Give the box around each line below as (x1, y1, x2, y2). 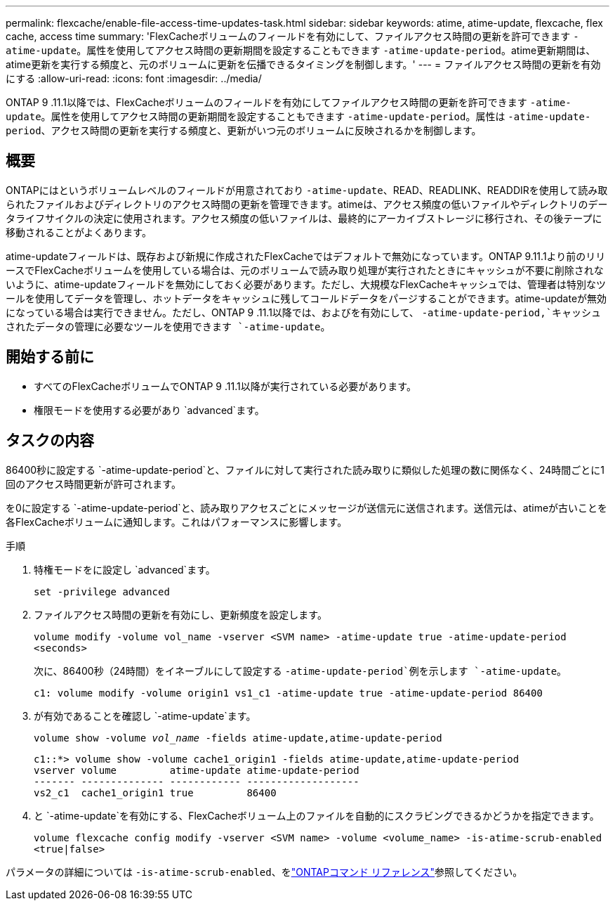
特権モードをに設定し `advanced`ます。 (34, 563, 216, 576)
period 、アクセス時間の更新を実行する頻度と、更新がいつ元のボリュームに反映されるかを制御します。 (6, 124, 482, 136)
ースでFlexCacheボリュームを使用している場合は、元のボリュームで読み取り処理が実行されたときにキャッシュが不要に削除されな (6, 264, 604, 276)
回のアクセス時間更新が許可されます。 (6, 477, 181, 490)
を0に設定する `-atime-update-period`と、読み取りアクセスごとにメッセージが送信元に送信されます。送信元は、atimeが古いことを (6, 501, 608, 514)
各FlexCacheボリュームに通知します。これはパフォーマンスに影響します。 (6, 515, 348, 528)
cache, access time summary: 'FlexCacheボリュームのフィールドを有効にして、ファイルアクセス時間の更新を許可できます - (6, 30, 579, 42)
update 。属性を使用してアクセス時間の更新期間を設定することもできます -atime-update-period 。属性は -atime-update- (6, 110, 591, 122)
